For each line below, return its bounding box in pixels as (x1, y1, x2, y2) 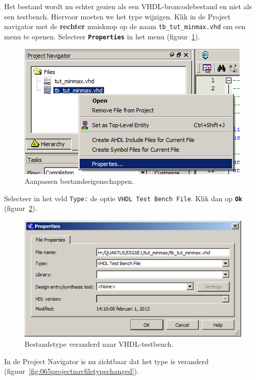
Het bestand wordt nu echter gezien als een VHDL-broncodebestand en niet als (4, 1, 252, 11)
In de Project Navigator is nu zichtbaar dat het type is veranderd (4, 355, 209, 366)
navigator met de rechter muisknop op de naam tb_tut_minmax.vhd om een (4, 21, 246, 32)
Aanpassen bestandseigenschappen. (25, 176, 134, 186)
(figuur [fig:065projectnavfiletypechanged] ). (4, 366, 139, 376)
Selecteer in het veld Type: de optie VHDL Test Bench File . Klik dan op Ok (4, 193, 242, 203)
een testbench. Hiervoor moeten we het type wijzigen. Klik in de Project (4, 11, 231, 21)
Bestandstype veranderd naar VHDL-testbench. (25, 339, 174, 349)
